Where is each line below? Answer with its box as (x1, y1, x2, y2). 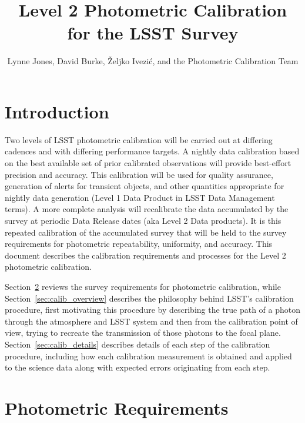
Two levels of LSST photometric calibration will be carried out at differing (5, 133, 273, 146)
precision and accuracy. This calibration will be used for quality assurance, (5, 168, 273, 180)
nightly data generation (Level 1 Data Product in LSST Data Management (5, 191, 275, 203)
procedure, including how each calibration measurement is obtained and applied (5, 349, 292, 362)
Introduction (5, 99, 109, 123)
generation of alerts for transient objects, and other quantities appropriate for (5, 180, 284, 192)
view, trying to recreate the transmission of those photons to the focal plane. (5, 326, 281, 339)
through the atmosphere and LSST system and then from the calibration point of (5, 315, 298, 327)
